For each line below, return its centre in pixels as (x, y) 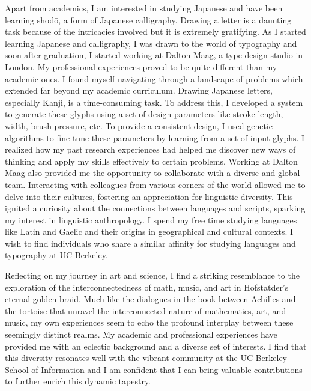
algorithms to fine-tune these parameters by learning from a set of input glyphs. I (155, 137)
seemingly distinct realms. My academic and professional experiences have (141, 334)
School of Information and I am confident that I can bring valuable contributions (154, 369)
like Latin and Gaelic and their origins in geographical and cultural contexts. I (149, 232)
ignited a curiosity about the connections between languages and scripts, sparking (155, 208)
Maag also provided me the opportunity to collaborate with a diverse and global (152, 173)
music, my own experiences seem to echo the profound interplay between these (149, 322)
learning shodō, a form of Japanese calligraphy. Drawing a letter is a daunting (148, 20)
